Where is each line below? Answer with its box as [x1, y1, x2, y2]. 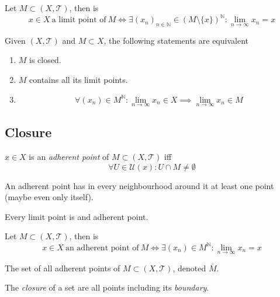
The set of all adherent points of [5, 261, 120, 274]
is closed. [29, 54, 61, 66]
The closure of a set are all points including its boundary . [5, 281, 209, 293]
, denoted [172, 261, 206, 274]
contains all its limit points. [29, 74, 128, 86]
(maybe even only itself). [5, 191, 94, 203]
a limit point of [51, 16, 106, 25]
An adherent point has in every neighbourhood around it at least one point [5, 179, 274, 191]
